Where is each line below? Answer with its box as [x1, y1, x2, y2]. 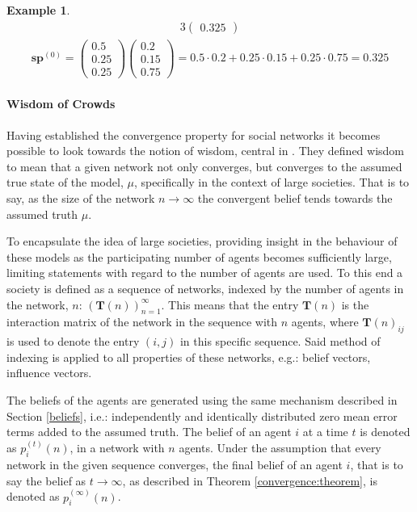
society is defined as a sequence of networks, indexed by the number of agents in [6, 279, 404, 296]
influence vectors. [6, 364, 92, 381]
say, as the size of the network [6, 189, 155, 206]
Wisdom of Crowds [6, 95, 116, 112]
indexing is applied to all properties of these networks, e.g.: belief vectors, [6, 348, 371, 365]
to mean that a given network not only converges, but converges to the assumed [6, 157, 402, 174]
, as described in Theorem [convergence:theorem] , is [122, 472, 377, 489]
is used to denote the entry [6, 333, 140, 350]
